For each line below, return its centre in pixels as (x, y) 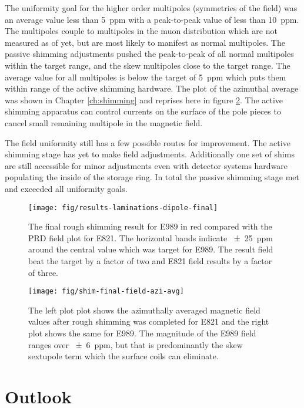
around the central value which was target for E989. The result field (151, 249)
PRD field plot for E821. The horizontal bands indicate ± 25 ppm (151, 237)
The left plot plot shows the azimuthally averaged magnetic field (144, 310)
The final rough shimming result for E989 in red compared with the (150, 226)
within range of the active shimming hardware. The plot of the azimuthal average (152, 88)
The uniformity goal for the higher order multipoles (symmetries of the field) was (151, 8)
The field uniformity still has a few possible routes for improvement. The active (148, 142)
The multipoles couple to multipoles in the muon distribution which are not (141, 31)
